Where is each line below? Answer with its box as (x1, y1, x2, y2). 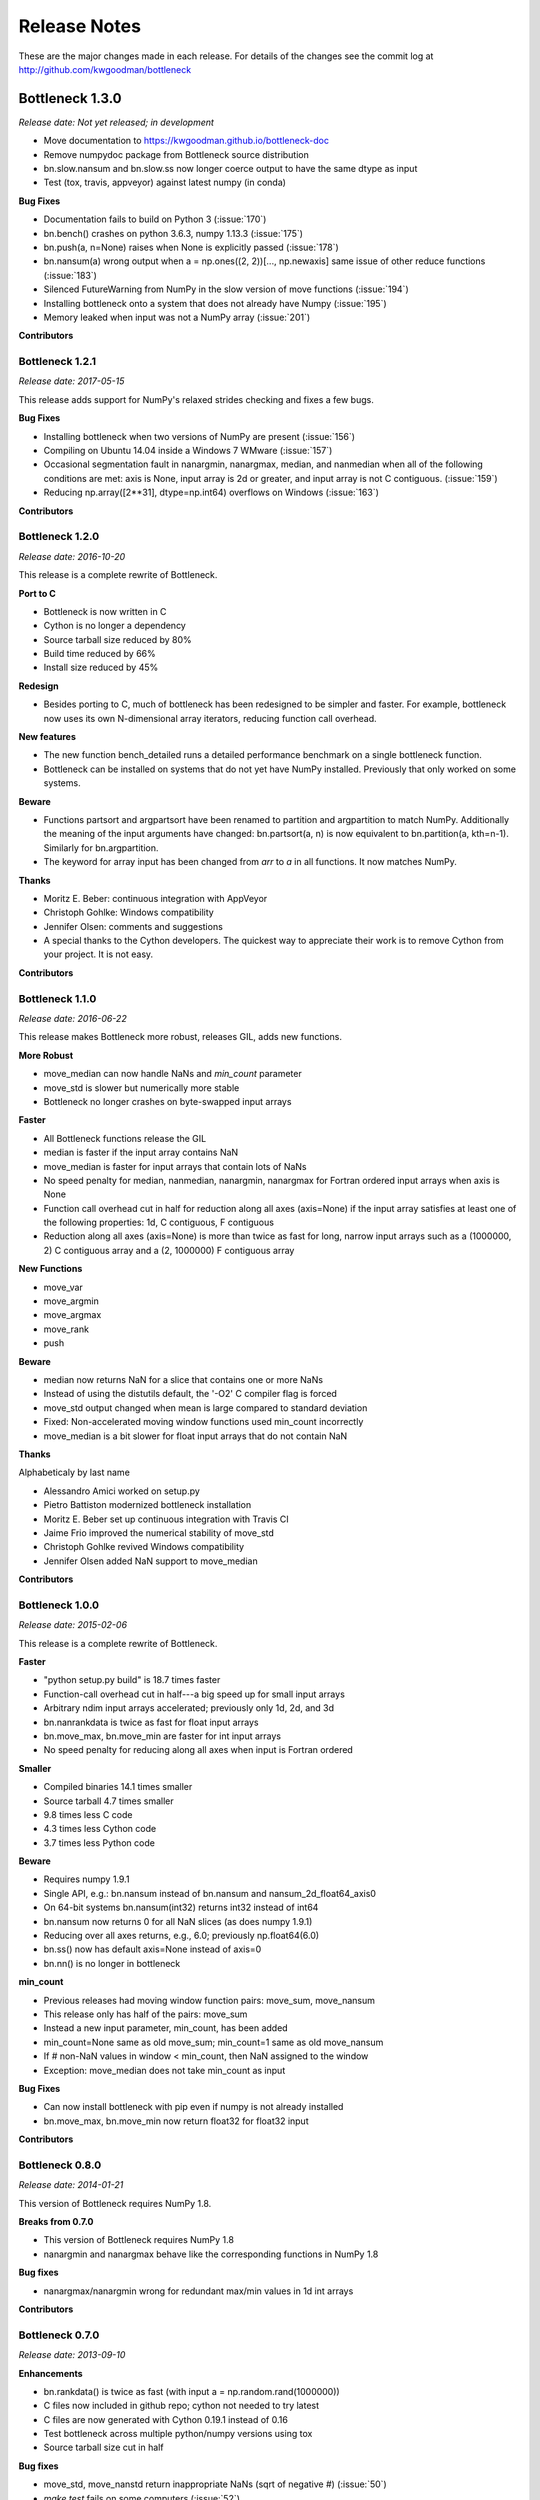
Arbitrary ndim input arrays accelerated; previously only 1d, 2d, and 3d (43, 1702, 335, 1714)
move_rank (43, 1323, 90, 1335)
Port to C (18, 587, 57, 599)
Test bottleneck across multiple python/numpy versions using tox (43, 2428, 313, 2440)
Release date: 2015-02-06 (18, 1619, 128, 1631)
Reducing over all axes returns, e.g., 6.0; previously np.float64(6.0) (43, 1930, 320, 1942)
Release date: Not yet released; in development (18, 116, 215, 128)
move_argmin (43, 1295, 99, 1307)
